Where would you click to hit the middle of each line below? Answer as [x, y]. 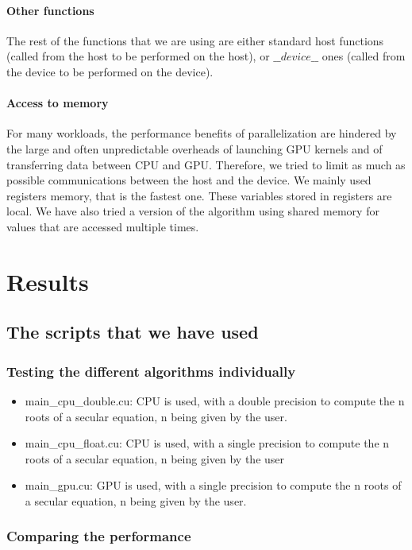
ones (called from [364, 56]
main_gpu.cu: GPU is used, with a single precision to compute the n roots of [213, 485]
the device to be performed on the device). [110, 71]
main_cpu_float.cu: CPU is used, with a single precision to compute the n [207, 443]
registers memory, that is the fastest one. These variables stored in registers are [199, 195]
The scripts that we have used [133, 332]
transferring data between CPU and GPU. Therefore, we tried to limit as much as [206, 164]
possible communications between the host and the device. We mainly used [189, 180]
